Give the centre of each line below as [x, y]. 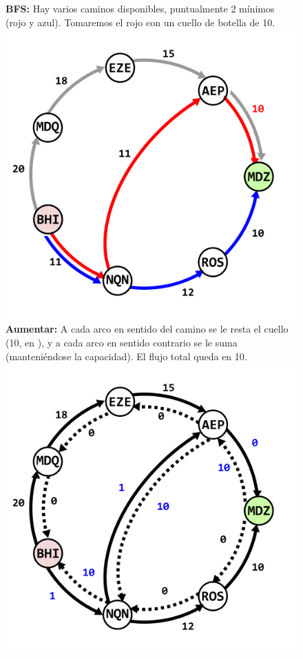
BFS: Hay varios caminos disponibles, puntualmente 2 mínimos [140, 8]
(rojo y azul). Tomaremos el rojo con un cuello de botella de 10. [140, 22]
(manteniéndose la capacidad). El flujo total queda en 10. [126, 356]
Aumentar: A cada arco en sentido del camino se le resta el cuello [147, 329]
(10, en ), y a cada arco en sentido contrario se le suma [122, 343]
